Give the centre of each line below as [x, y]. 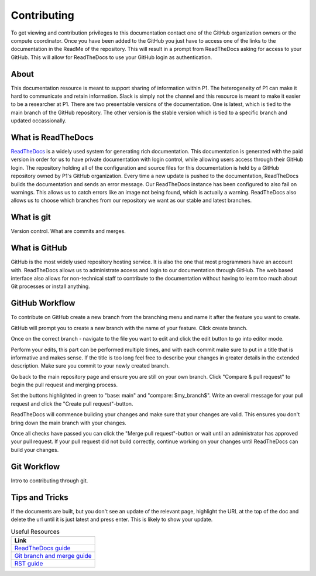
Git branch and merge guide [53, 556]
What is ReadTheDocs [52, 137]
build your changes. [35, 450]
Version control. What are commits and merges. [68, 231]
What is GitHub [39, 248]
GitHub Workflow [43, 304]
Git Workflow [35, 466]
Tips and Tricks [39, 497]
